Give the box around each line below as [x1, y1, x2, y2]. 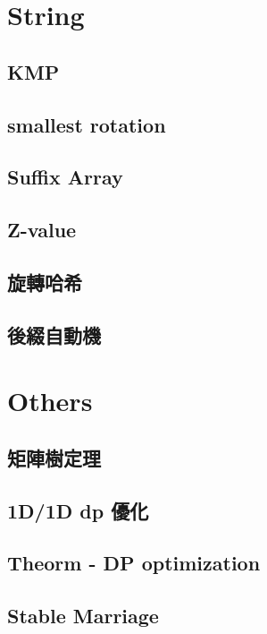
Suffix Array [7, 163, 123, 191]
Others [7, 382, 93, 419]
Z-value [7, 216, 77, 244]
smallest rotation [7, 110, 166, 138]
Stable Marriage [7, 602, 159, 630]
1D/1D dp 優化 [7, 496, 149, 524]
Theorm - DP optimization [7, 549, 261, 577]
